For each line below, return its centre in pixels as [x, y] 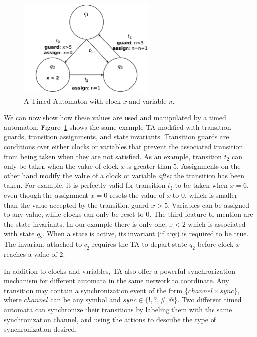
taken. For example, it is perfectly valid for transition [85, 185]
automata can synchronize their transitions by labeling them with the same [118, 309]
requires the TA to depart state [140, 244]
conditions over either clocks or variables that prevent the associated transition [124, 147]
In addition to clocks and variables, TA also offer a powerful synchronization [120, 271]
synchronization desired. [41, 329]
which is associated [217, 224]
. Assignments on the [209, 166]
